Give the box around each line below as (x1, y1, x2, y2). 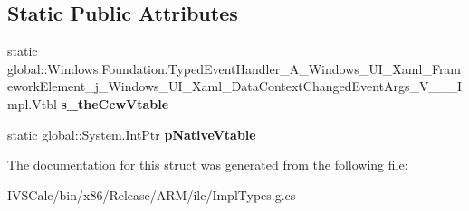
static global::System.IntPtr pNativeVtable (7, 124, 256, 143)
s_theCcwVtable (61, 94, 169, 113)
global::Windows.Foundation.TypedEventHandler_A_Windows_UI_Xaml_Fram (7, 59, 462, 78)
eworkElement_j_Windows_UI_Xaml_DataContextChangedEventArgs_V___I (7, 77, 463, 96)
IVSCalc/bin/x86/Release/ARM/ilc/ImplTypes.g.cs (7, 185, 296, 204)
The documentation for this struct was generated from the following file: (7, 155, 408, 174)
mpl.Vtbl (7, 94, 57, 113)
